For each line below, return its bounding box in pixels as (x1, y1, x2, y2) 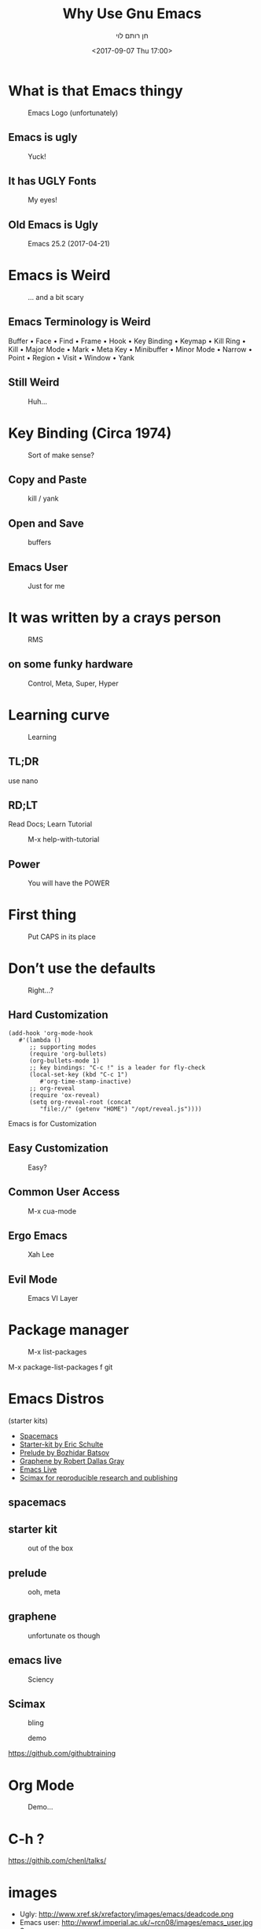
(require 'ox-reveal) (28, 1091, 101, 1099)
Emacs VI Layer (28, 1294, 79, 1303)
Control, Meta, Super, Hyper (28, 678, 119, 688)
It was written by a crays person (8, 609, 222, 626)
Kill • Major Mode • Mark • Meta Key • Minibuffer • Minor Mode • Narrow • (8, 344, 253, 354)
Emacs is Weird (8, 267, 111, 284)
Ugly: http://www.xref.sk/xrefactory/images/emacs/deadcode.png (19, 1909, 234, 1919)
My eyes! (28, 195, 57, 205)
